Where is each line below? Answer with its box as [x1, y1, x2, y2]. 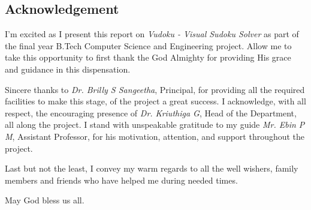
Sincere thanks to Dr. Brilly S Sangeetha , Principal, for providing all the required [5, 83, 305, 95]
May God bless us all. [5, 194, 84, 206]
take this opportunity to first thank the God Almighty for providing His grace [5, 51, 291, 64]
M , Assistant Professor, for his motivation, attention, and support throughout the [5, 130, 305, 142]
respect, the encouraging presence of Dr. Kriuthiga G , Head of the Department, [5, 106, 297, 119]
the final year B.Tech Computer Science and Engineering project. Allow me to [5, 39, 292, 52]
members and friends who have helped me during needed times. [5, 173, 238, 186]
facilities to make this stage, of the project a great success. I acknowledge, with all [5, 95, 306, 107]
